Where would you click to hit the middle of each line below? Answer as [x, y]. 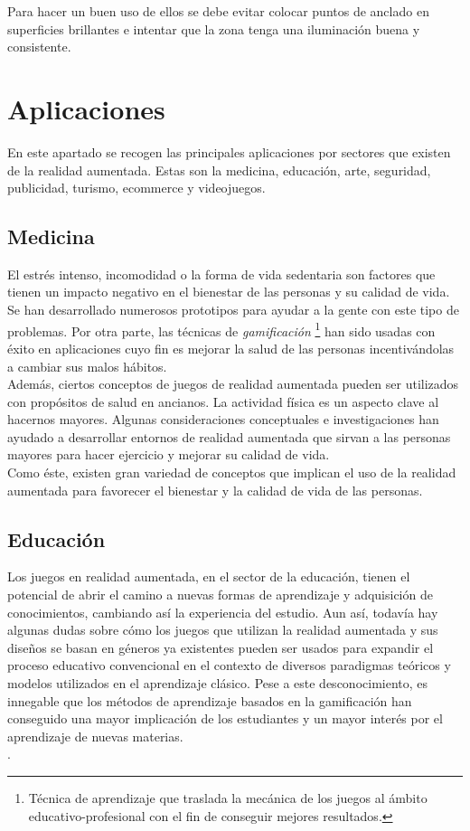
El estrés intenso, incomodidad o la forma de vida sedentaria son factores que [221, 274]
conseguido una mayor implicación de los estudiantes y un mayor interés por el [225, 718]
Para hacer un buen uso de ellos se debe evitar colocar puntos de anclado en [218, 11]
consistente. [39, 47]
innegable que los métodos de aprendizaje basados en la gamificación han [210, 700]
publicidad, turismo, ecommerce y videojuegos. [136, 188]
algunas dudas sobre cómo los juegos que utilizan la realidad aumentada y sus [223, 630]
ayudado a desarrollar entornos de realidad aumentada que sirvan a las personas [229, 436]
